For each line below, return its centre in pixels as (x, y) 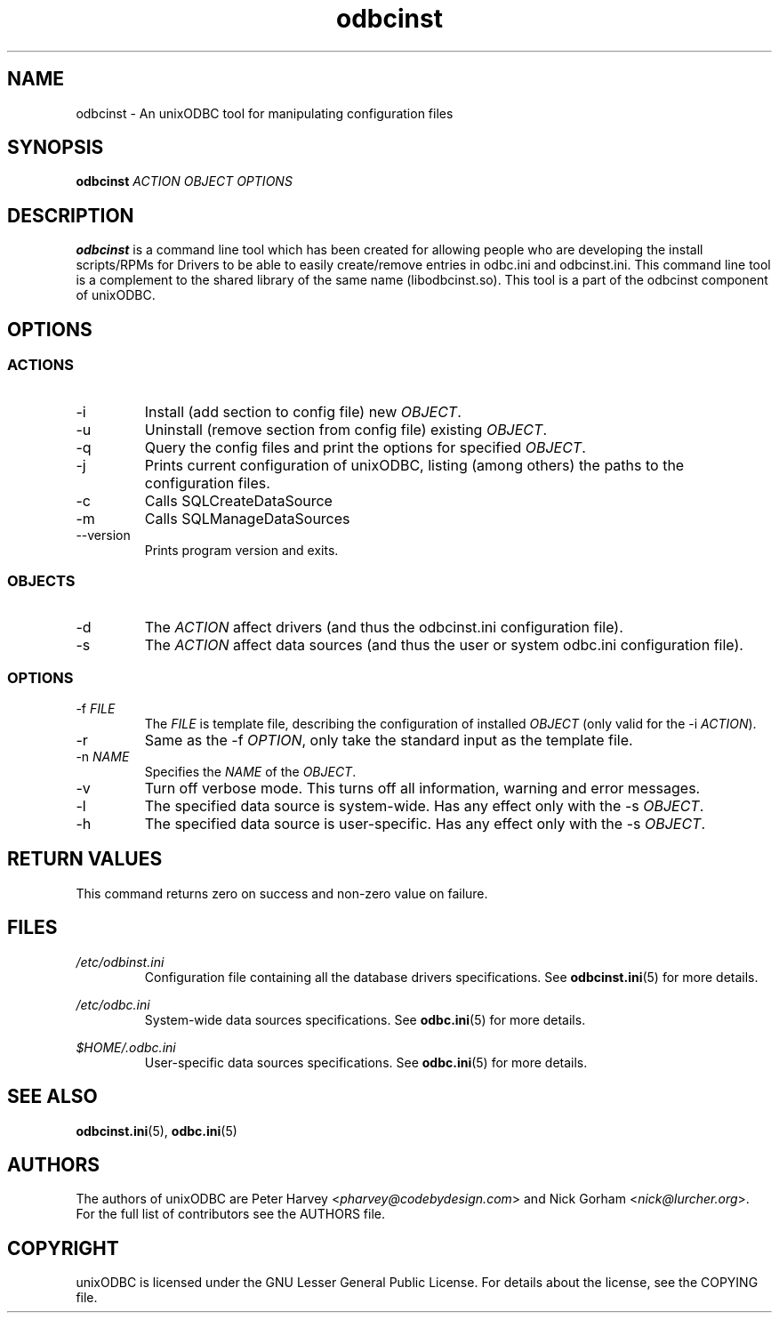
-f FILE (96, 708)
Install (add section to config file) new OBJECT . (303, 411)
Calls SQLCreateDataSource (238, 500)
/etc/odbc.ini (113, 1004)
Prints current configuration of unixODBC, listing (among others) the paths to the (414, 465)
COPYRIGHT (63, 1248)
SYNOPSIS (56, 148)
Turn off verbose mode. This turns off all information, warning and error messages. (422, 788)
